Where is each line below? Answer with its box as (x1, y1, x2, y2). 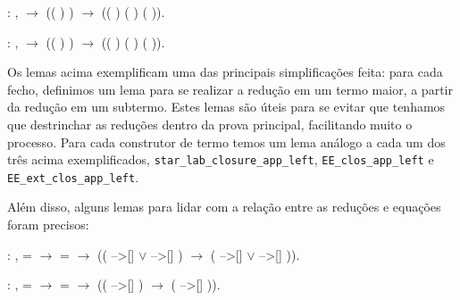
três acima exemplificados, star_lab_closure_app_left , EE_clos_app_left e (7, 150, 434, 169)
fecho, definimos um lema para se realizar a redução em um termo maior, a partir (7, 79, 453, 98)
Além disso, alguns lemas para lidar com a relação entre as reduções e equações (7, 197, 441, 216)
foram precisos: (7, 215, 89, 234)
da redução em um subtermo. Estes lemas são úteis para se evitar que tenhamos (7, 97, 446, 116)
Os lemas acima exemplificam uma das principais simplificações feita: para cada (7, 62, 443, 81)
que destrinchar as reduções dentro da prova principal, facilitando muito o (7, 114, 413, 133)
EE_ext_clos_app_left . (7, 167, 139, 186)
